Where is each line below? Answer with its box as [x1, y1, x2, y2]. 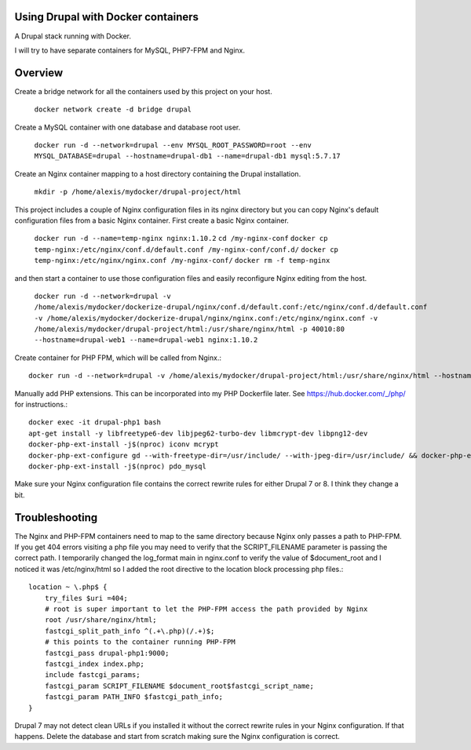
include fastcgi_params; [44, 671, 141, 679]
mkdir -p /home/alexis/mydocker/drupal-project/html [34, 187, 242, 196]
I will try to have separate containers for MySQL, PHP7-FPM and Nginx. [14, 46, 246, 55]
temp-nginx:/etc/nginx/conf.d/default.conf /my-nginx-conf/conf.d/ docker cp [34, 245, 339, 254]
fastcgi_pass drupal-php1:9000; [44, 648, 170, 657]
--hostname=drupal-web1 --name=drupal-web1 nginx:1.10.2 [34, 336, 258, 344]
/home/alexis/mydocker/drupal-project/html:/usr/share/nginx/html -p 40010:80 [34, 325, 345, 333]
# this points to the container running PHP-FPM [44, 638, 235, 646]
